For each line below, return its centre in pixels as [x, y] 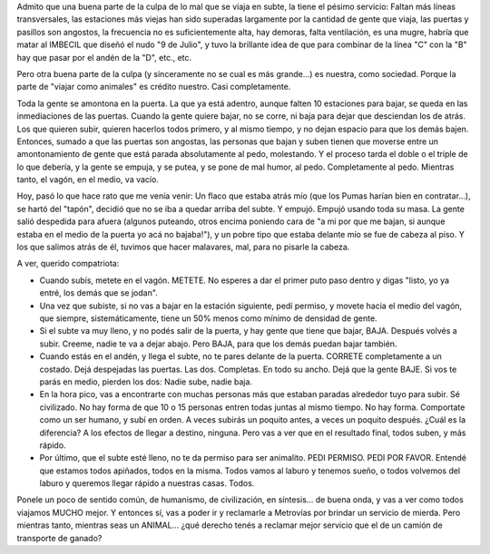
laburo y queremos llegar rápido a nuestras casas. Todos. [147, 483]
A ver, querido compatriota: [68, 264]
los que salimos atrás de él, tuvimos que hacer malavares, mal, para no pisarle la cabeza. [183, 247]
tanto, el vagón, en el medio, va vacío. [88, 180]
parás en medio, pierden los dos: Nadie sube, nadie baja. [146, 382]
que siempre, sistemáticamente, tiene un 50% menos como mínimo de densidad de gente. [208, 318]
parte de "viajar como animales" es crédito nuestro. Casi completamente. [154, 87]
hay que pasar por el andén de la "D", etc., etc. [104, 57]
